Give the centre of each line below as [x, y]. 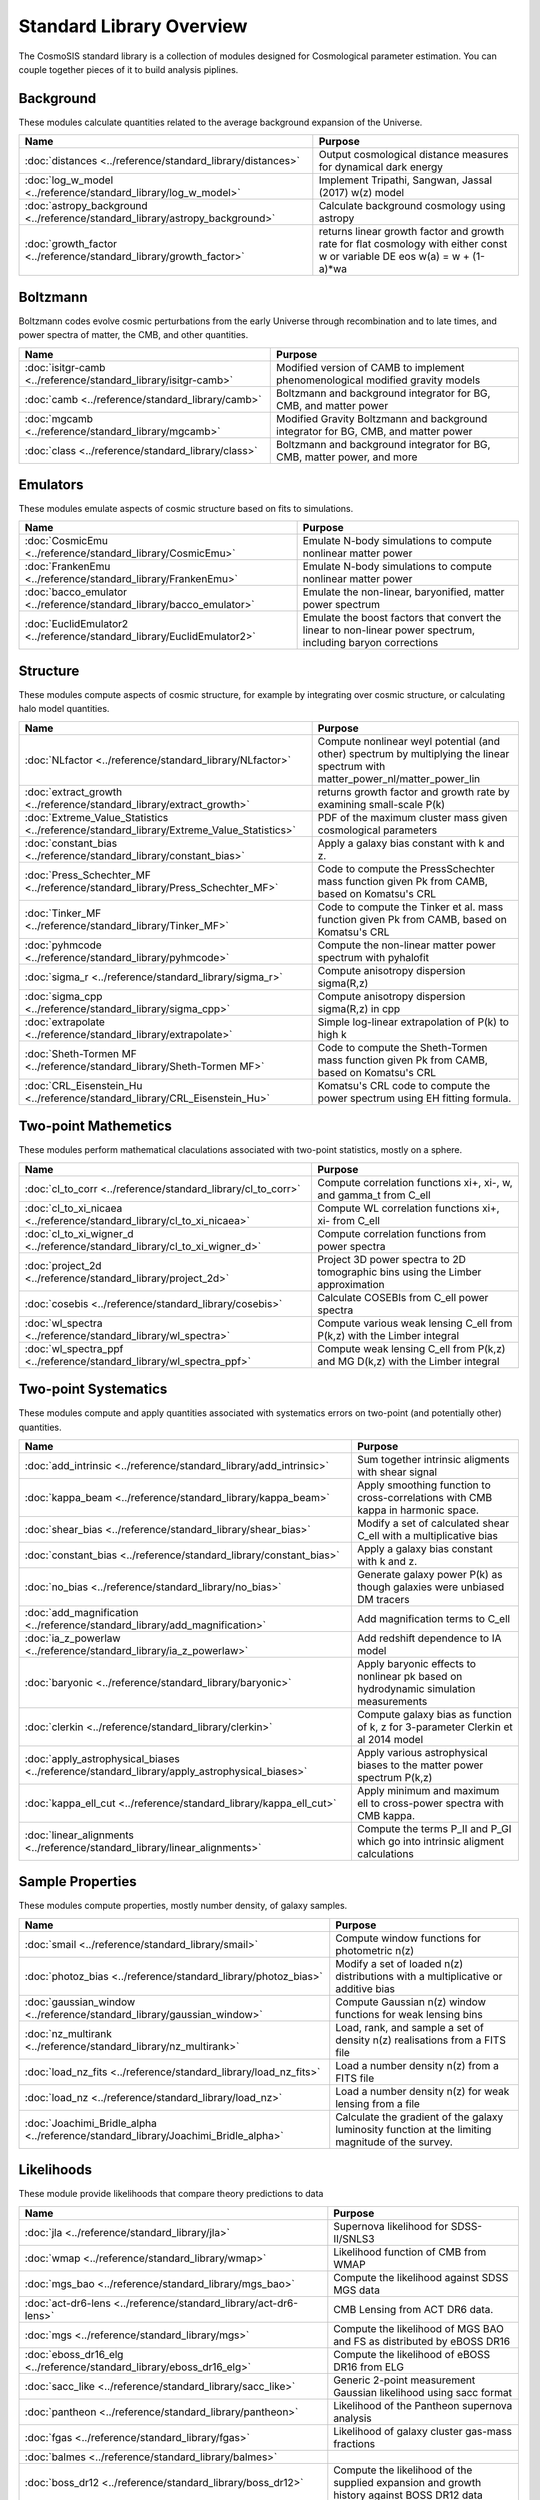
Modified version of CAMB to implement [370, 367]
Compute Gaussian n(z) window [411, 2002]
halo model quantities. [64, 709]
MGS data [356, 2290]
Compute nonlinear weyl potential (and [408, 741]
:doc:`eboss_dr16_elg [74, 2354]
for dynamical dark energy [381, 167]
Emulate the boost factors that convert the [402, 618]
